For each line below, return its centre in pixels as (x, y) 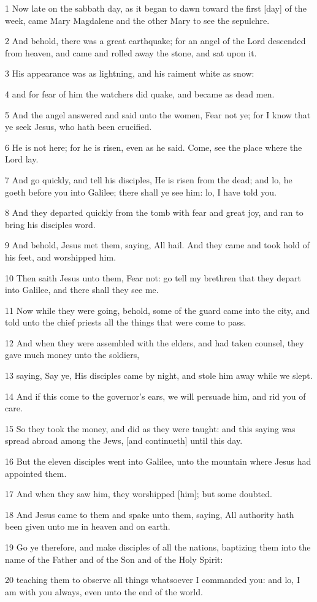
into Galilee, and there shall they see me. (82, 290)
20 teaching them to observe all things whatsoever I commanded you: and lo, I (152, 580)
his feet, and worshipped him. (61, 257)
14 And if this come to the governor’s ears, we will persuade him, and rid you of (155, 396)
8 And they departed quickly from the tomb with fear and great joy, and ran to (154, 212)
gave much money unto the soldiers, (72, 355)
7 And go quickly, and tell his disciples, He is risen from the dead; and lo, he (149, 179)
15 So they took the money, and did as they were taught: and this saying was (150, 428)
